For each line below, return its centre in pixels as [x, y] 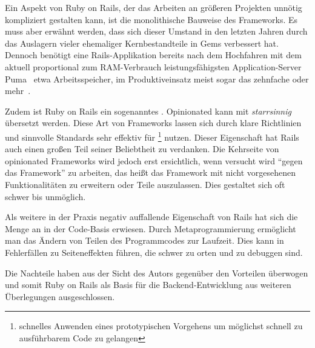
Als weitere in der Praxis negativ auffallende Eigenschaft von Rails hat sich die [151, 217]
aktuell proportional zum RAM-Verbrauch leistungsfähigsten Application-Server [153, 66]
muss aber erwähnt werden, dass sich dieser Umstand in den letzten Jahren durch [156, 31]
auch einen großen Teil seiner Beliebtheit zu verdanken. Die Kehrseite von [142, 149]
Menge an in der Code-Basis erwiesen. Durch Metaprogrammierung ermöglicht [151, 228]
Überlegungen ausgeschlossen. [60, 296]
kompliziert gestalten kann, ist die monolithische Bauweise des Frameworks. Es [151, 19]
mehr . [18, 91]
